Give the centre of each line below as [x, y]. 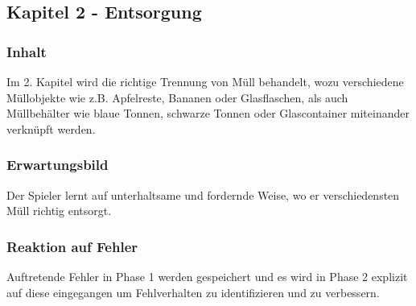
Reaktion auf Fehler [72, 246]
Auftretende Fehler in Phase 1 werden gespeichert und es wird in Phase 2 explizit [207, 276]
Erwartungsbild [58, 165]
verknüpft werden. [51, 128]
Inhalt [27, 51]
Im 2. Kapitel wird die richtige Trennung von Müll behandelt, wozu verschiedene [205, 81]
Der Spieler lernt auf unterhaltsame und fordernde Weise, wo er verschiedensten [203, 194]
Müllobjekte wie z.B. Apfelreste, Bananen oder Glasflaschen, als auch [177, 97]
